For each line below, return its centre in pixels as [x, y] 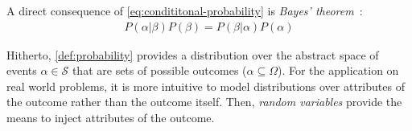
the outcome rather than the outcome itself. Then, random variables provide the [204, 102]
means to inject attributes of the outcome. [111, 117]
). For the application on [338, 70]
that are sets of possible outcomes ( [159, 70]
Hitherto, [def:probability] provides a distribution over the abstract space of [193, 54]
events [22, 70]
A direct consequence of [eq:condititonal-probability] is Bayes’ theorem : [185, 10]
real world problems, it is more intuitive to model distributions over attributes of [206, 86]
